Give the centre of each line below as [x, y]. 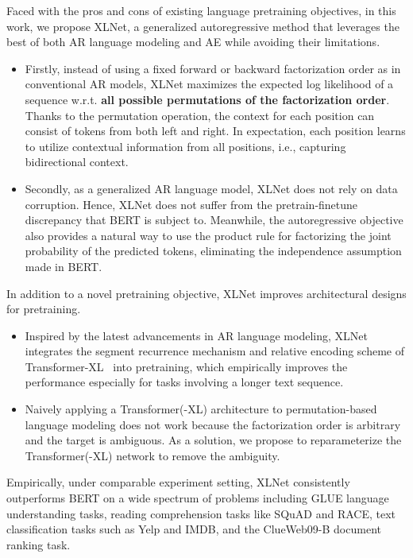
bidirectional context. [77, 162]
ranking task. [39, 544]
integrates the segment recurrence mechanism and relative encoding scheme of [214, 351]
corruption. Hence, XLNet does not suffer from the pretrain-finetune [191, 204]
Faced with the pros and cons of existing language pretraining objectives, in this [201, 10]
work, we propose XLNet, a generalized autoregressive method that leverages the [203, 26]
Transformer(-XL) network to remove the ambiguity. [152, 455]
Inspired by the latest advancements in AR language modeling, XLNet [196, 335]
